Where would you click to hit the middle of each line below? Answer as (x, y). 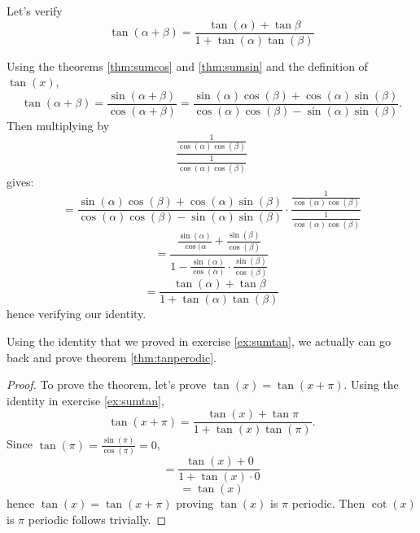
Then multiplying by (58, 125)
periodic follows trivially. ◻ (97, 519)
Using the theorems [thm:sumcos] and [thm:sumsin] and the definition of (187, 66)
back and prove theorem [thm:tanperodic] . (112, 357)
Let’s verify (35, 11)
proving (195, 503)
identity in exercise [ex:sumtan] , (85, 400)
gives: (20, 182)
